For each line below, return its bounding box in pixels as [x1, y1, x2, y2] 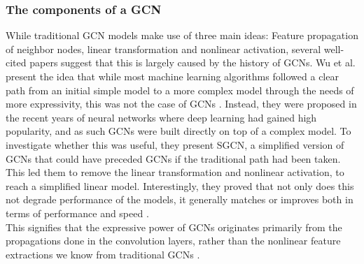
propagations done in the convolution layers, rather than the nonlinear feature [6, 233, 341, 248]
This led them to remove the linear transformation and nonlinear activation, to [6, 165, 344, 179]
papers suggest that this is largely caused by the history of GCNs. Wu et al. [29, 55, 356, 70]
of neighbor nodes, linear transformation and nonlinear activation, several [6, 41, 321, 56]
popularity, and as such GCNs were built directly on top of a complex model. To [6, 124, 351, 138]
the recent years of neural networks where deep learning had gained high [6, 110, 317, 124]
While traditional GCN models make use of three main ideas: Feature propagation [6, 28, 358, 43]
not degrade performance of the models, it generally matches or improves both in [6, 192, 353, 207]
